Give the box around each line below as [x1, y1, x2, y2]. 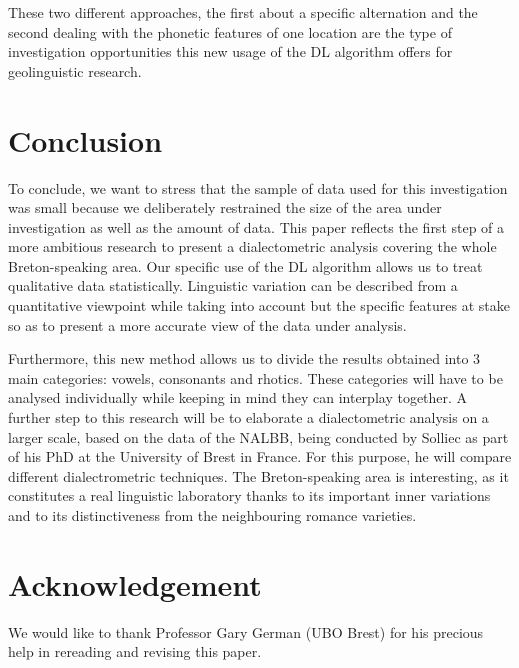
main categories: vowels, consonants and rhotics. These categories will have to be [8, 367, 503, 388]
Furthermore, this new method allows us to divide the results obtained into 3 [8, 348, 481, 369]
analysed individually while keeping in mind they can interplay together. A [8, 387, 468, 408]
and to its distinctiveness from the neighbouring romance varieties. [8, 505, 417, 525]
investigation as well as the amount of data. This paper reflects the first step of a [8, 216, 505, 237]
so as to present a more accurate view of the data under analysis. [8, 314, 407, 335]
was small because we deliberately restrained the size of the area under [8, 197, 442, 218]
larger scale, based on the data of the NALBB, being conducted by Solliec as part [8, 426, 509, 447]
